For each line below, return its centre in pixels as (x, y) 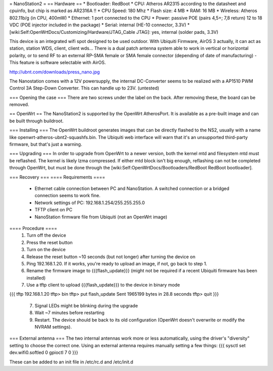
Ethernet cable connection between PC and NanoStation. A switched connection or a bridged (132, 188)
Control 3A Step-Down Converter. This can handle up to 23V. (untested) (84, 88)
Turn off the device (46, 236)
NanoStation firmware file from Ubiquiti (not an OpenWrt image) (101, 217)
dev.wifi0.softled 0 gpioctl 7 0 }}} (44, 353)
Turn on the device (46, 250)
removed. (19, 105)
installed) (36, 277)
